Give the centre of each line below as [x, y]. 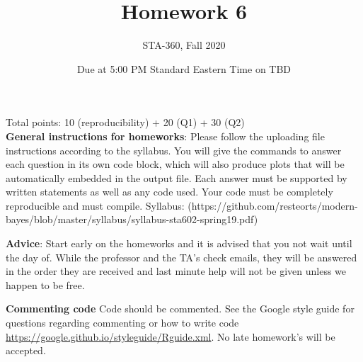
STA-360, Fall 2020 [184, 45]
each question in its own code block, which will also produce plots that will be [175, 164]
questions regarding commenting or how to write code [122, 323]
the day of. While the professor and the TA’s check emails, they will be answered [181, 257]
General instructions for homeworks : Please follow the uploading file [165, 136]
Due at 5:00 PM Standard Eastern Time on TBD [184, 68]
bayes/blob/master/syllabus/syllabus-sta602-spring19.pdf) [132, 219]
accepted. [26, 350]
